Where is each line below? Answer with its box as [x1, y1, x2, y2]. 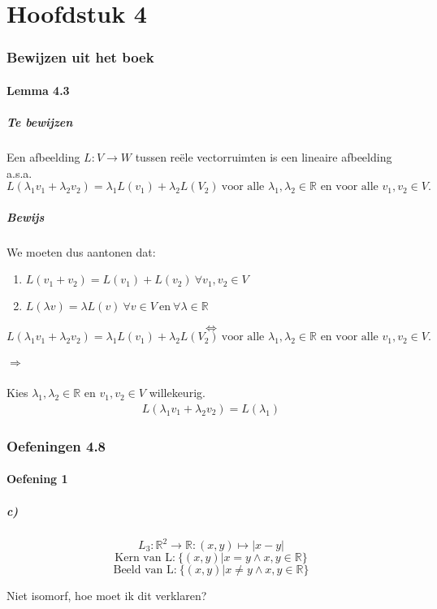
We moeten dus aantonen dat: [6, 243, 156, 260]
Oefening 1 [6, 470, 68, 487]
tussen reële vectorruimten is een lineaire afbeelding [135, 148, 392, 165]
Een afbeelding [6, 148, 80, 165]
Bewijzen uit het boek [6, 47, 154, 67]
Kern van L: [115, 552, 175, 564]
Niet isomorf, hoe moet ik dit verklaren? [6, 587, 207, 603]
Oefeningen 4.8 [6, 435, 106, 456]
